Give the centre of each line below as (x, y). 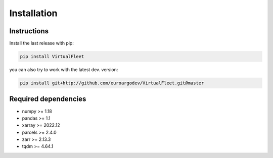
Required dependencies (48, 99)
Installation (33, 13)
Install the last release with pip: (42, 43)
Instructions (29, 31)
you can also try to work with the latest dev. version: (64, 70)
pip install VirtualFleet (52, 57)
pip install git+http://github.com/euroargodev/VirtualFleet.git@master (112, 83)
